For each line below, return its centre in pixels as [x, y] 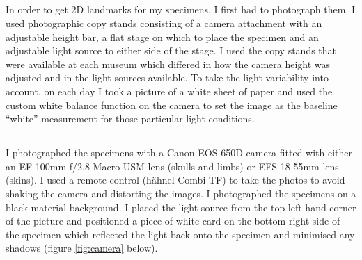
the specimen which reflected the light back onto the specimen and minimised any [180, 234]
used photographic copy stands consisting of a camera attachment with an [164, 23]
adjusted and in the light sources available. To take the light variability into [167, 78]
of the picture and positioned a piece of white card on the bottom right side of [173, 221]
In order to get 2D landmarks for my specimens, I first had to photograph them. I [181, 9]
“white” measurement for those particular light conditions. [130, 119]
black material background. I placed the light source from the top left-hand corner [181, 207]
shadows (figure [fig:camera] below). [82, 248]
